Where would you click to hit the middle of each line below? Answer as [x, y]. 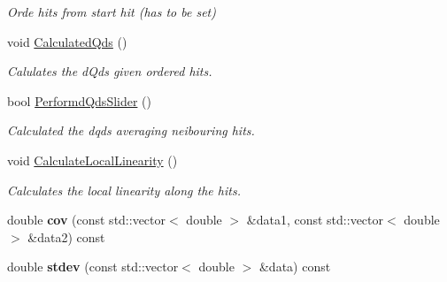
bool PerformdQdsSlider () [79, 100]
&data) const [295, 267]
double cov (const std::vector [87, 220]
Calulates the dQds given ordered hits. [110, 71]
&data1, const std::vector [315, 220]
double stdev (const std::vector [93, 267]
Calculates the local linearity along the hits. [124, 190]
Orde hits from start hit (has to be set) [112, 11]
